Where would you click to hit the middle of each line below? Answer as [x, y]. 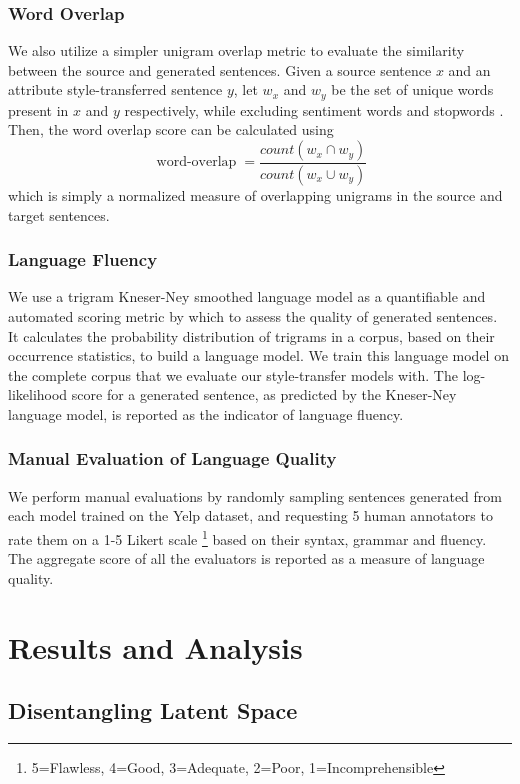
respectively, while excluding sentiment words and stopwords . [314, 109]
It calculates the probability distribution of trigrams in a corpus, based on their [251, 335]
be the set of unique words [412, 89]
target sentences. [59, 214]
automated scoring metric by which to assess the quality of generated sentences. [253, 315]
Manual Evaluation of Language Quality [172, 458]
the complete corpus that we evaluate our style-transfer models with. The [233, 374]
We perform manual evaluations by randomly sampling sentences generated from [255, 495]
